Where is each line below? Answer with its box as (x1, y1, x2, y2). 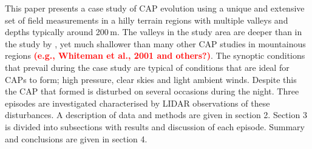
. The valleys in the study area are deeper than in (117, 25, 302, 38)
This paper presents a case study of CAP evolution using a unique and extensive (5, 2, 305, 14)
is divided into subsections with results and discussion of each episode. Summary (5, 120, 305, 133)
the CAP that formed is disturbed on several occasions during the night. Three (5, 85, 299, 98)
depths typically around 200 (5, 25, 109, 38)
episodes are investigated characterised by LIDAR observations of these (5, 96, 270, 109)
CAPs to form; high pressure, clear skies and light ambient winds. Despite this (5, 73, 297, 85)
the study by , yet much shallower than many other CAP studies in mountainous (5, 37, 306, 50)
